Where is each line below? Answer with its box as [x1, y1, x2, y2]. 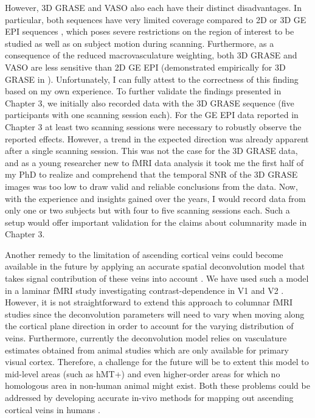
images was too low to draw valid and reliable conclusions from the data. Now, [5, 179, 298, 192]
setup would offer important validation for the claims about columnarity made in [5, 215, 307, 228]
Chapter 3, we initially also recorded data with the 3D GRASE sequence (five [5, 96, 294, 109]
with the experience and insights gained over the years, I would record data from [5, 192, 306, 204]
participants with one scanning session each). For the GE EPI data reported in [5, 108, 299, 121]
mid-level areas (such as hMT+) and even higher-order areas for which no [5, 367, 280, 380]
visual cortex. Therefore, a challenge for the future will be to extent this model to [5, 355, 309, 368]
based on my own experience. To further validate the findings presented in [5, 85, 282, 97]
